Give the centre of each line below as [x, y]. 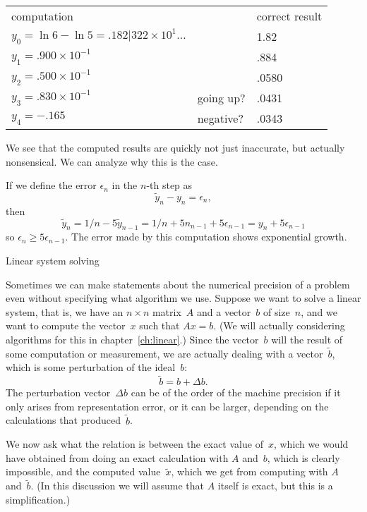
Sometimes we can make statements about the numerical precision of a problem [178, 284]
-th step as [169, 185]
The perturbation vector [58, 392]
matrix [167, 311]
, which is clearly [303, 457]
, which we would [311, 444]
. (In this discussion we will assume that [118, 486]
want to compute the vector [66, 325]
